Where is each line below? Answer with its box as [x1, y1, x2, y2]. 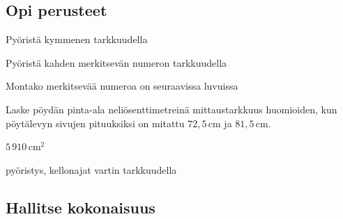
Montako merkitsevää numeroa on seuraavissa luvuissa [6, 79, 238, 93]
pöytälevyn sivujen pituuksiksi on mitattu [6, 115, 185, 130]
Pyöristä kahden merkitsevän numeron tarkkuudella [6, 55, 227, 70]
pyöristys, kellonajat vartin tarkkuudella [6, 162, 177, 177]
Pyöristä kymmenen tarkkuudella [6, 32, 148, 47]
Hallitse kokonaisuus [6, 196, 155, 218]
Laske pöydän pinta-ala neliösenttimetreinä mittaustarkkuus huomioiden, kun [6, 102, 337, 116]
